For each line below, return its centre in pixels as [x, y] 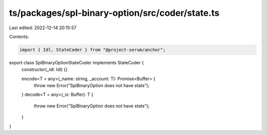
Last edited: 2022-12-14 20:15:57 [43, 28]
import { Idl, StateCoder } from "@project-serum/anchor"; [92, 50]
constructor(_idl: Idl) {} [44, 70]
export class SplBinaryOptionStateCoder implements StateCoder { [76, 62]
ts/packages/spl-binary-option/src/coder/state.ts [114, 13]
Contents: [19, 37]
